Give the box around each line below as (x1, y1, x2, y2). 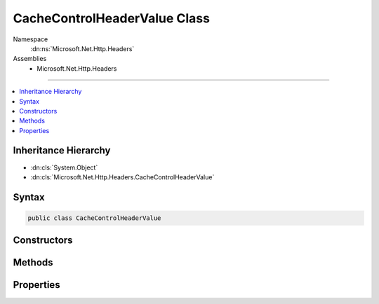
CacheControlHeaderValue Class (13, 11, 211, 26)
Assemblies (13, 55, 47, 63)
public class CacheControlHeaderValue (27, 214, 161, 222)
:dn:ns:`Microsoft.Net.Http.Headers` (30, 44, 135, 53)
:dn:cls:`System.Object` (30, 163, 98, 172)
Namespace (13, 35, 48, 43)
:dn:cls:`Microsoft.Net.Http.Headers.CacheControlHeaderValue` (30, 172, 215, 181)
